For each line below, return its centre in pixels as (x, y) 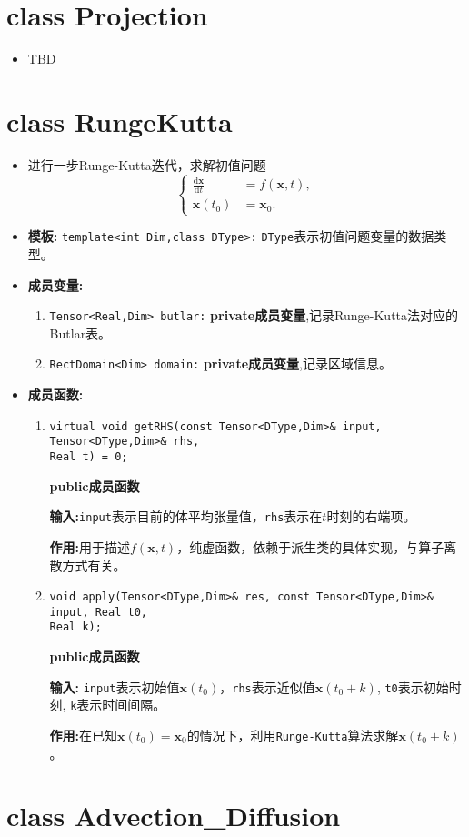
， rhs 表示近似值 (267, 686)
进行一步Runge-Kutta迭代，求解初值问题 (147, 164)
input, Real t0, (98, 612)
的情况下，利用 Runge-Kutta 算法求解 (293, 735)
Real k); (75, 627)
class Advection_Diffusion (174, 816)
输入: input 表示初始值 (115, 686)
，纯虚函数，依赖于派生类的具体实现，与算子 (310, 546)
